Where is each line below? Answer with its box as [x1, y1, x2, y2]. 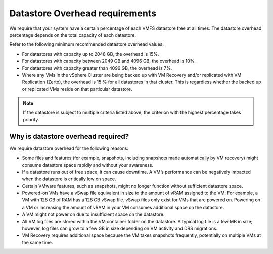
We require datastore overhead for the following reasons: [9, 145, 129, 151]
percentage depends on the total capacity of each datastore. [9, 32, 136, 38]
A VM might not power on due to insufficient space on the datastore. [22, 211, 165, 217]
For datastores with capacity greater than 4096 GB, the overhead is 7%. [22, 65, 172, 71]
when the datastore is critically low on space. [22, 176, 116, 182]
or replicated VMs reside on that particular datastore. [22, 86, 132, 92]
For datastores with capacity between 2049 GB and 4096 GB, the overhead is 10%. [22, 58, 196, 64]
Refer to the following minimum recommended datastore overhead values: [9, 41, 164, 47]
